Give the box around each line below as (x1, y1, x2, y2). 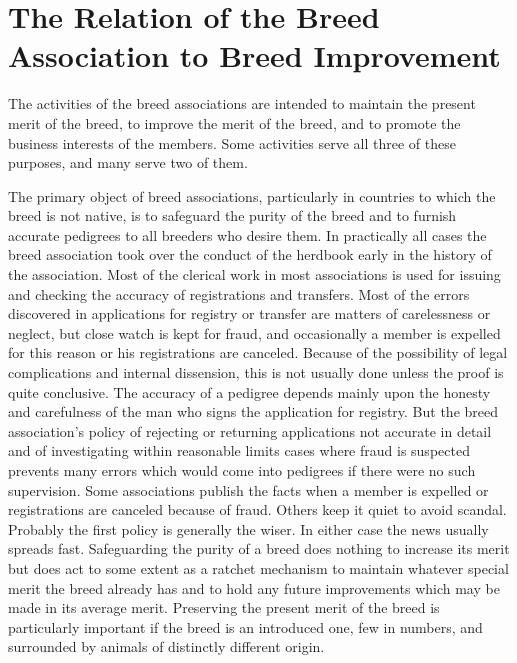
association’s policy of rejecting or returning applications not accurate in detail (8, 420, 492, 441)
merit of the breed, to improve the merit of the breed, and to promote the (8, 112, 461, 133)
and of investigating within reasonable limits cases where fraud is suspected (8, 440, 470, 461)
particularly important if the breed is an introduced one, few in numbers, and (8, 616, 483, 637)
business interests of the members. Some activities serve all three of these (8, 132, 456, 153)
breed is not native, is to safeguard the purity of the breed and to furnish (8, 205, 457, 226)
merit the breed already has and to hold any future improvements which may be (8, 577, 500, 598)
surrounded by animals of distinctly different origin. (8, 636, 325, 657)
